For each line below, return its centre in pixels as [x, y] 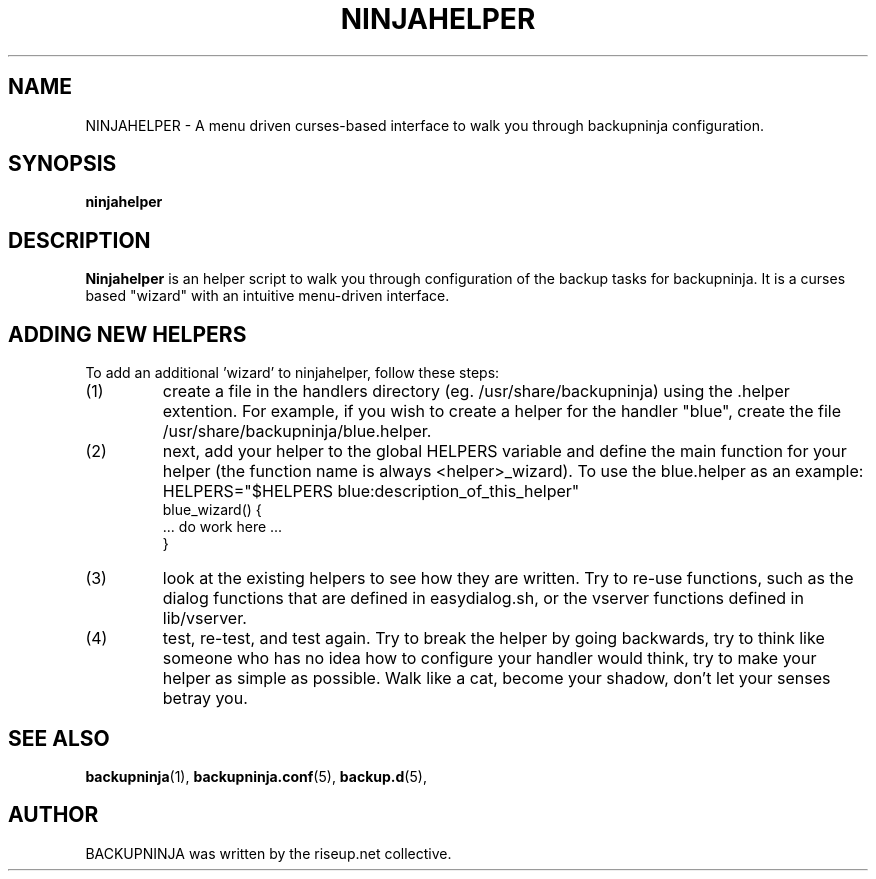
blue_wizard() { [212, 510]
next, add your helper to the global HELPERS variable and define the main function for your [504, 451]
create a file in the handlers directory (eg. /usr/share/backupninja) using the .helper [476, 391]
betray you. [205, 698]
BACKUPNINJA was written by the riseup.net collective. [268, 853]
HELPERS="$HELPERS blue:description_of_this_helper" [371, 491]
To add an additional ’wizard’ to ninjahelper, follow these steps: [292, 373]
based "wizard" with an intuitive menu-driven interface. [267, 296]
